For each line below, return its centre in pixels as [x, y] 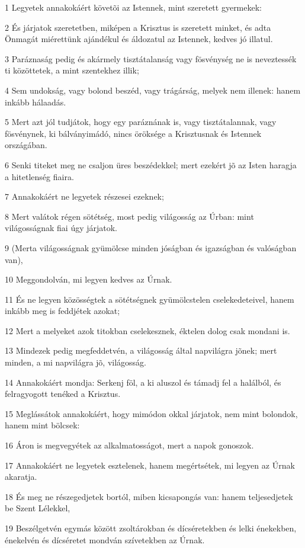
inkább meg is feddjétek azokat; [62, 311]
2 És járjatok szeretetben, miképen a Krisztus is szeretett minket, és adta [138, 27]
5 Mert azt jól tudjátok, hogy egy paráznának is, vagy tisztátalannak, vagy [141, 122]
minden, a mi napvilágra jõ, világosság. [76, 362]
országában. [26, 145]
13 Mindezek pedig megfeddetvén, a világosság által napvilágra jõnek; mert [141, 350]
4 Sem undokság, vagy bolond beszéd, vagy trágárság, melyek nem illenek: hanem [153, 90]
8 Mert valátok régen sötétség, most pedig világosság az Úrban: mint [129, 216]
